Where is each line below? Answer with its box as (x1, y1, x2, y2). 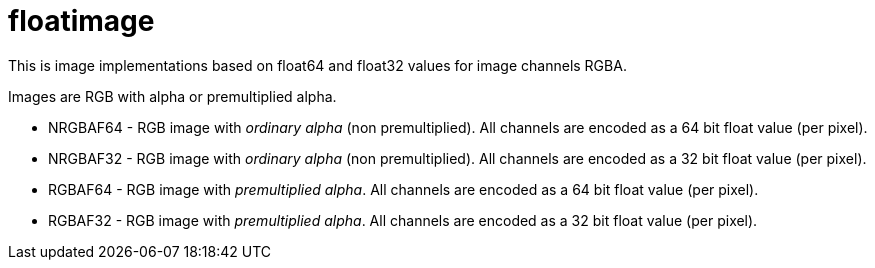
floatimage (8, 4, 155, 38)
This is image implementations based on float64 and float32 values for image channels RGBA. (8, 56, 627, 74)
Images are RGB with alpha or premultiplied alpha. (8, 87, 337, 105)
